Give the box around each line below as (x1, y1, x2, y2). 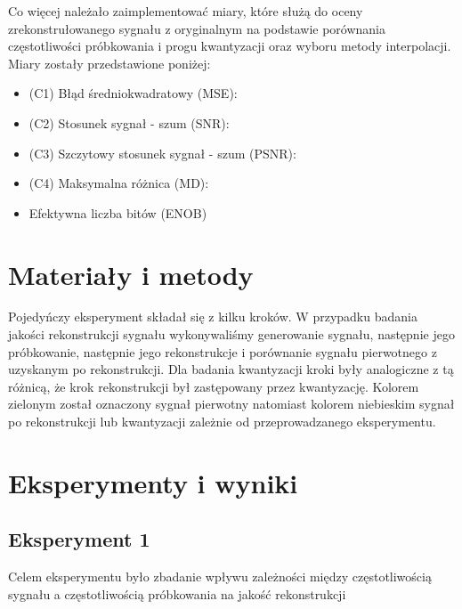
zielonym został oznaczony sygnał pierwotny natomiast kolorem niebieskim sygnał (8, 394, 455, 413)
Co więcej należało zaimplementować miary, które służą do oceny (8, 2, 363, 20)
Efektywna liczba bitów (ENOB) (28, 203, 207, 222)
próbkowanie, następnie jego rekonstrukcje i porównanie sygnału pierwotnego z (8, 342, 437, 361)
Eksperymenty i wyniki (8, 464, 298, 500)
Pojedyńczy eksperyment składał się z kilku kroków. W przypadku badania (8, 307, 417, 326)
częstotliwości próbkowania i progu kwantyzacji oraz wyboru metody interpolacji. (8, 37, 451, 55)
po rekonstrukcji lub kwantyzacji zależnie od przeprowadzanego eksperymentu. (8, 412, 436, 431)
